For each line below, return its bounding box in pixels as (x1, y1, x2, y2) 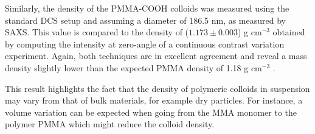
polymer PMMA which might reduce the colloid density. (5, 118, 215, 130)
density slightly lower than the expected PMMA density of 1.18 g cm (5, 61, 262, 74)
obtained (272, 26, 305, 38)
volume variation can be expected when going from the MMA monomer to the (5, 105, 297, 118)
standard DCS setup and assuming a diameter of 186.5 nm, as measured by (5, 13, 286, 26)
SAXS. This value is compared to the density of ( (5, 26, 189, 38)
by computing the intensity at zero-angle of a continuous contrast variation (5, 37, 285, 50)
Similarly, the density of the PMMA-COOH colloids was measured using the (5, 2, 289, 14)
